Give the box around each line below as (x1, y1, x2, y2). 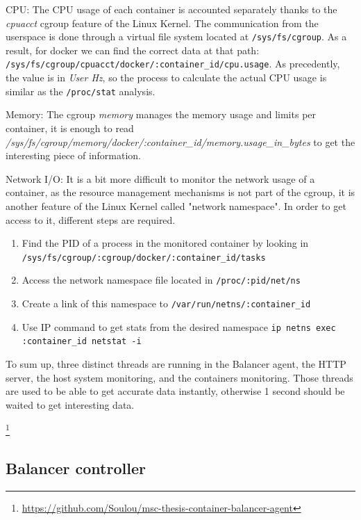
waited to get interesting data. (6, 397, 135, 412)
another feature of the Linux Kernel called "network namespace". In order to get (6, 198, 346, 213)
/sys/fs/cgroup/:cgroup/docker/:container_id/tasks (22, 252, 266, 263)
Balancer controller (6, 457, 146, 478)
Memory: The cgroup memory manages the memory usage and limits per (6, 107, 317, 122)
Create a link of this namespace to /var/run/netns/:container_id (22, 296, 311, 310)
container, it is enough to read (6, 120, 134, 135)
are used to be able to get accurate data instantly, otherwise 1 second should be (6, 384, 345, 398)
